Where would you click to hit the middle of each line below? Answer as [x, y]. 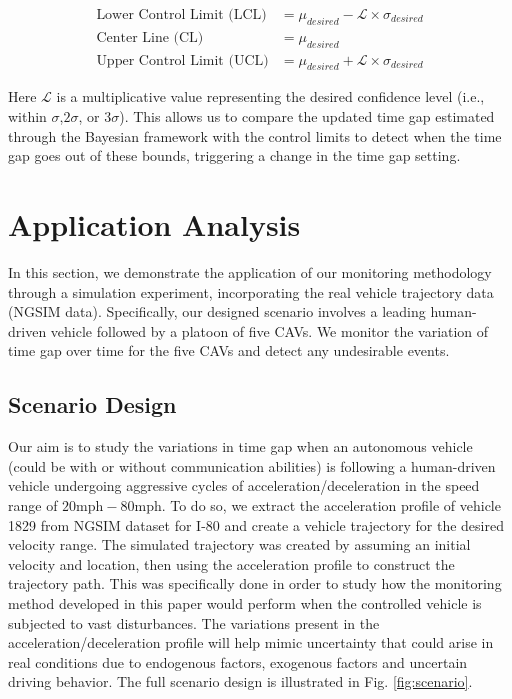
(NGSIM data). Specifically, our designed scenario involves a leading [217, 311]
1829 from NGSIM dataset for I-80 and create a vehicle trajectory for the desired [256, 524]
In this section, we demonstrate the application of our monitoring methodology [250, 271]
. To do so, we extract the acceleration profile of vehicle [331, 504]
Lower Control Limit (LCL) [181, 15]
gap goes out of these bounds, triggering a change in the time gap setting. [234, 155]
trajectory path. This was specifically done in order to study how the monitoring [255, 583]
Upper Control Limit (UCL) [182, 60]
